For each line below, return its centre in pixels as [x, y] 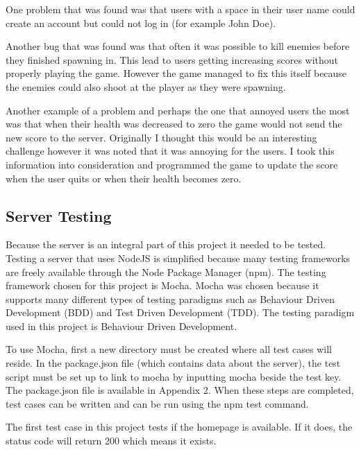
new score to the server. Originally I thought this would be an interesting [161, 137]
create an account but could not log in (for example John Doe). [141, 23]
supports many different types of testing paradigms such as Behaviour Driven [170, 298]
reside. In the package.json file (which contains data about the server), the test [173, 363]
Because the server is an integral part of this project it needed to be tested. [166, 244]
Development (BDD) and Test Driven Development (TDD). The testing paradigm [180, 312]
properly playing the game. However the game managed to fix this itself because [176, 73]
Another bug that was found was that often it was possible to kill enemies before [178, 46]
